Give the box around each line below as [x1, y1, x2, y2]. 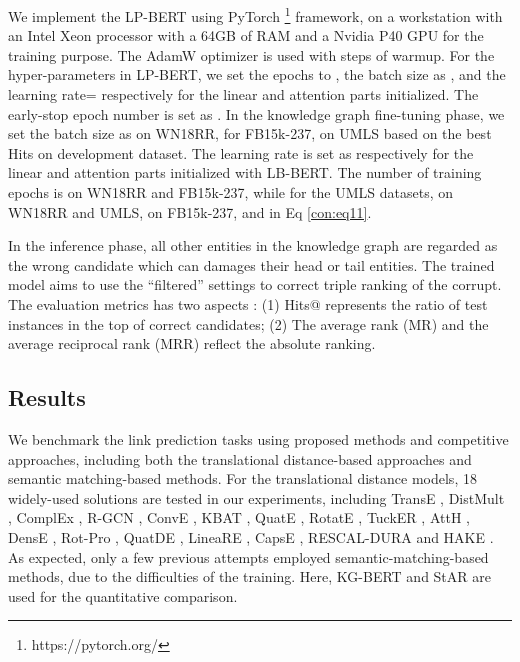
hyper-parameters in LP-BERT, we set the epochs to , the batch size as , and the [8, 64, 506, 85]
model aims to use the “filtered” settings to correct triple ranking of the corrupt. [8, 274, 502, 295]
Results [8, 382, 86, 413]
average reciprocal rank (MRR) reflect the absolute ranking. [8, 333, 376, 354]
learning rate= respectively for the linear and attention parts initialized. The [8, 84, 479, 105]
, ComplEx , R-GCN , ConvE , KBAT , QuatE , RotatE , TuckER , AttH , [8, 507, 470, 528]
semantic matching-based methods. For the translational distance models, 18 [8, 468, 477, 489]
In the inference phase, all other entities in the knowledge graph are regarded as [8, 235, 498, 256]
